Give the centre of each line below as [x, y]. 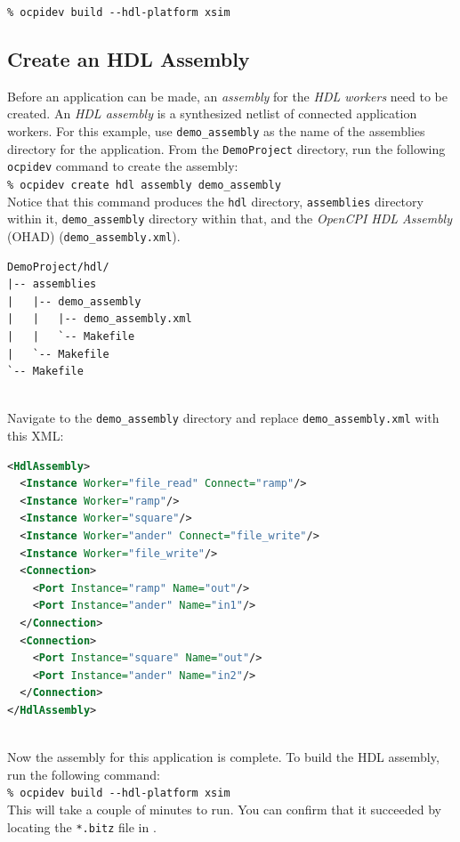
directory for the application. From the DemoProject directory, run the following [226, 148]
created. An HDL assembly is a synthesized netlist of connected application [212, 113]
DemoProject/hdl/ [58, 267]
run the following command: [84, 774]
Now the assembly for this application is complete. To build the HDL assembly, [223, 757]
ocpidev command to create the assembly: [123, 166]
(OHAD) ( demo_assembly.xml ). [94, 235]
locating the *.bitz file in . [82, 826]
